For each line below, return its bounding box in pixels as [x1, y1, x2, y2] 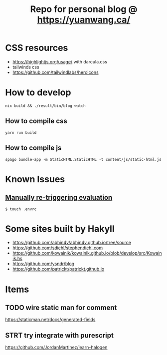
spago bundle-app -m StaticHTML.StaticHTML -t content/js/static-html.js [5, 157, 162, 162]
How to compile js [5, 144, 62, 152]
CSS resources [5, 42, 68, 53]
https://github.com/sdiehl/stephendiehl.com [12, 245, 103, 251]
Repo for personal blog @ [30, 3, 138, 15]
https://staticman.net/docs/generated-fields [5, 317, 96, 323]
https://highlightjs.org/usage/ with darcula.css [12, 58, 107, 64]
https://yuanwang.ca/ [37, 14, 131, 25]
